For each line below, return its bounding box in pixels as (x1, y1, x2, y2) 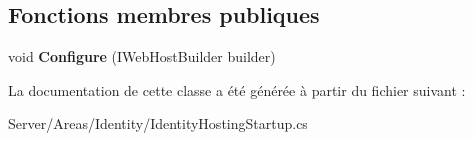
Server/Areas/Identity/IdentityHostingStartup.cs (8, 113, 308, 134)
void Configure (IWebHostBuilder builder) (8, 46, 276, 67)
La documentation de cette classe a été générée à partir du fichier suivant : (8, 79, 466, 100)
